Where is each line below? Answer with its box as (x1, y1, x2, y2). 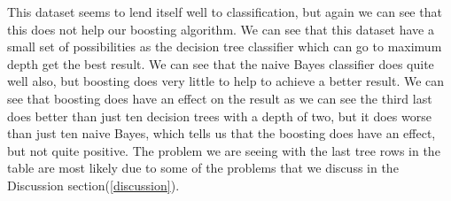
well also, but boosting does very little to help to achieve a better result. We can (7, 72, 445, 90)
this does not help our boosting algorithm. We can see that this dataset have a (7, 19, 434, 38)
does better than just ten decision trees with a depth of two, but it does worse (7, 106, 432, 125)
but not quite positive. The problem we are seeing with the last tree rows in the (7, 141, 440, 159)
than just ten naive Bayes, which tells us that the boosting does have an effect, (7, 124, 436, 143)
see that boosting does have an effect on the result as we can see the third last (7, 89, 432, 107)
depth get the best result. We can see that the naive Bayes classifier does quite (7, 54, 434, 73)
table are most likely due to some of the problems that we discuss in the (7, 158, 399, 177)
